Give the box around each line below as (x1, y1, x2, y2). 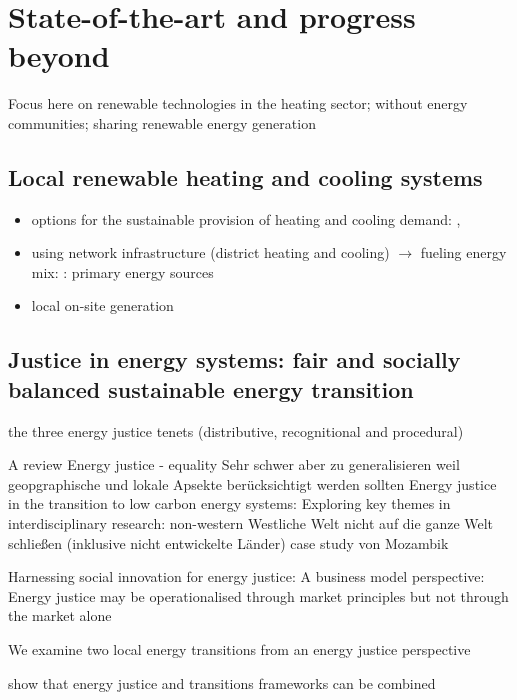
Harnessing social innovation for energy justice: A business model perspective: (8, 566, 485, 587)
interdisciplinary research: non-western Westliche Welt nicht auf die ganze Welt (8, 513, 494, 534)
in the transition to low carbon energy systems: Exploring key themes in (8, 493, 451, 514)
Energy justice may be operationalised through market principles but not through (8, 585, 509, 606)
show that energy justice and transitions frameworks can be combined (8, 672, 436, 693)
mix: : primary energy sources (31, 261, 214, 282)
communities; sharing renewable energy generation (8, 112, 316, 133)
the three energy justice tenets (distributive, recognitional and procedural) (8, 420, 464, 441)
